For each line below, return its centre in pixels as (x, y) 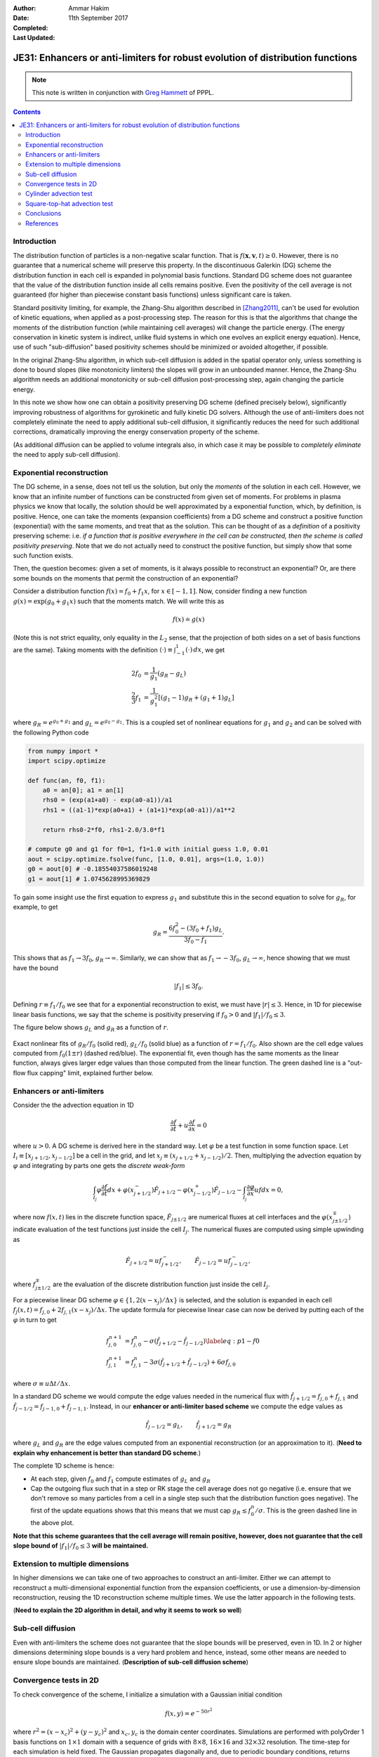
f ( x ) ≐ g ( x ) (188, 619)
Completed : (31, 27)
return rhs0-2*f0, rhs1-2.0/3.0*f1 (104, 830)
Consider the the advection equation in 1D (74, 1105)
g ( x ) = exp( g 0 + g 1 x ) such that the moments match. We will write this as (119, 602)
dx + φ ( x (121, 1190)
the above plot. (52, 1523)
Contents (27, 112)
